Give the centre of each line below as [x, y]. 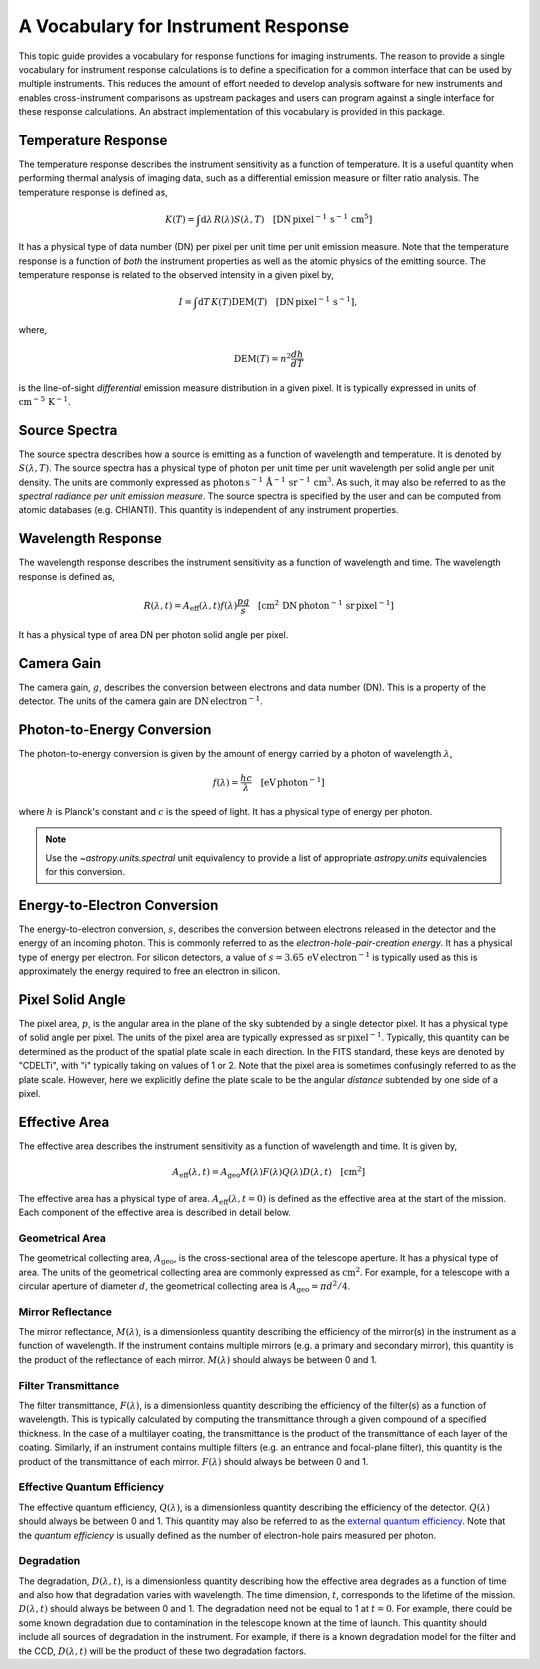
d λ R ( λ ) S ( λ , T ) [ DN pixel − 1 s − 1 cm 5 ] [286, 218]
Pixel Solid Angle [72, 999]
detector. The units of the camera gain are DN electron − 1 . [141, 700]
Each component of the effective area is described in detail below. [155, 1212]
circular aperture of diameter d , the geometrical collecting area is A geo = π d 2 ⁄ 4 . [184, 1286]
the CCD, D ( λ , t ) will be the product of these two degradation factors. [162, 1651]
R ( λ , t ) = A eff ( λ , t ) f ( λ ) [190, 607]
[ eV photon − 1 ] [292, 781]
